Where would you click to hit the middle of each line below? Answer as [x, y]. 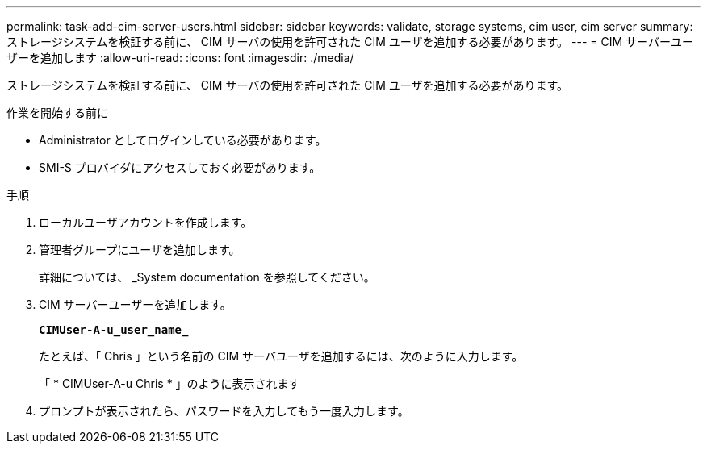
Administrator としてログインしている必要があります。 [183, 140]
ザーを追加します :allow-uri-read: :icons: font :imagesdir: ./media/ [180, 58]
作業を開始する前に [57, 112]
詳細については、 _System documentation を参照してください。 [207, 277]
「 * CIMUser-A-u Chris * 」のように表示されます [169, 383]
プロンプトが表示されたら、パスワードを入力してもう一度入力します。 [224, 411]
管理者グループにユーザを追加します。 [140, 250]
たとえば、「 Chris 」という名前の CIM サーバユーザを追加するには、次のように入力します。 [281, 356]
